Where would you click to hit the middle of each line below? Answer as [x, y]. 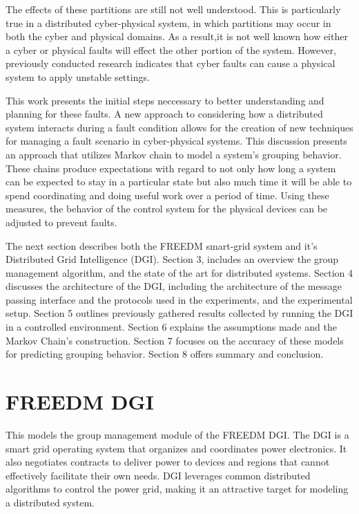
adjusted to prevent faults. [61, 222]
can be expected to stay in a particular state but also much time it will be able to [179, 182]
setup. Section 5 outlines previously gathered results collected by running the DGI [179, 313]
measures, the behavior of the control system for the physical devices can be [167, 209]
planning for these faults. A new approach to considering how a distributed [164, 114]
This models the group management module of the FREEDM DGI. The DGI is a [177, 434]
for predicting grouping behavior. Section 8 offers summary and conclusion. [165, 354]
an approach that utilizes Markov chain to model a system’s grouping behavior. [174, 154]
